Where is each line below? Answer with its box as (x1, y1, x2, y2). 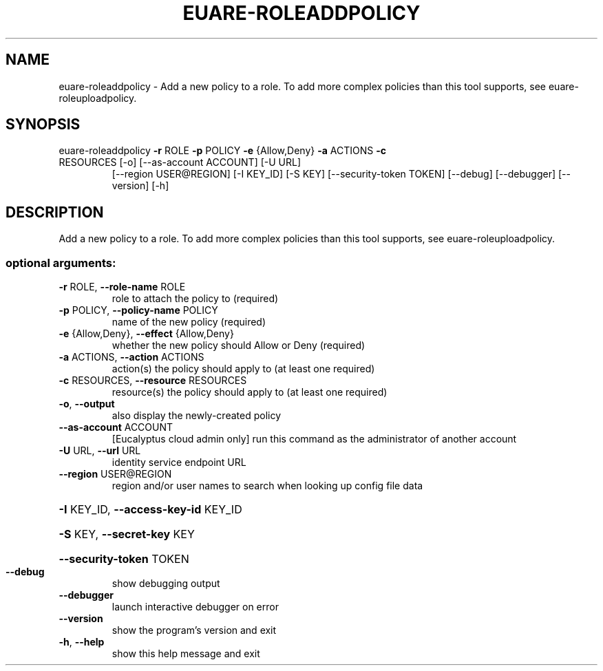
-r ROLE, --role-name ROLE (59, 281, 186, 293)
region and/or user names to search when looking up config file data (112, 480, 423, 492)
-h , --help (59, 636, 105, 648)
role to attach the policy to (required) (112, 292, 279, 305)
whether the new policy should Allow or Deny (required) (112, 339, 366, 352)
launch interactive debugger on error (112, 601, 279, 613)
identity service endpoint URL (112, 456, 246, 469)
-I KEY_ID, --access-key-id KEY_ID (59, 502, 242, 517)
